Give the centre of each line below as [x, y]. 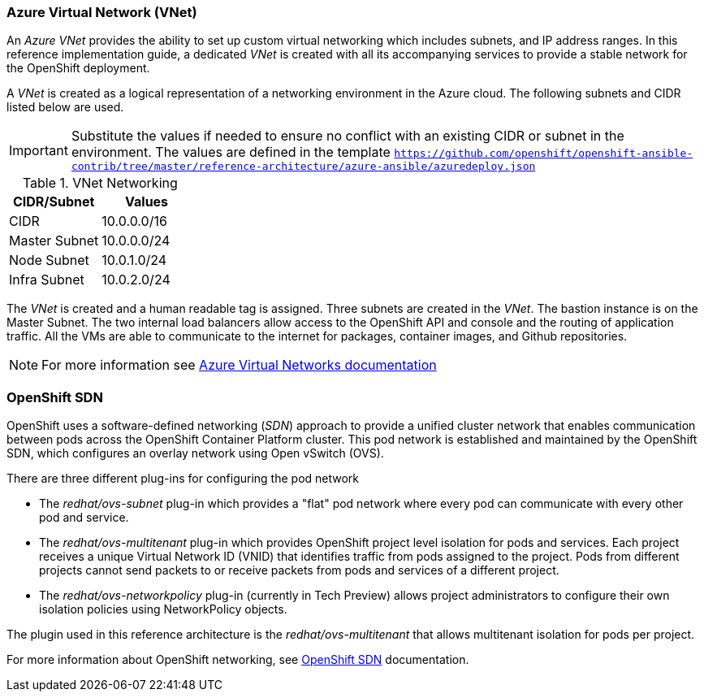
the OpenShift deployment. [78, 68]
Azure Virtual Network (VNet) [102, 12]
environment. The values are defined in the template [231, 152]
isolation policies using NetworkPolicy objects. [163, 609]
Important [39, 150]
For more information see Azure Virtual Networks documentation [239, 365]
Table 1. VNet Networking [100, 183]
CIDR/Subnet [54, 202]
